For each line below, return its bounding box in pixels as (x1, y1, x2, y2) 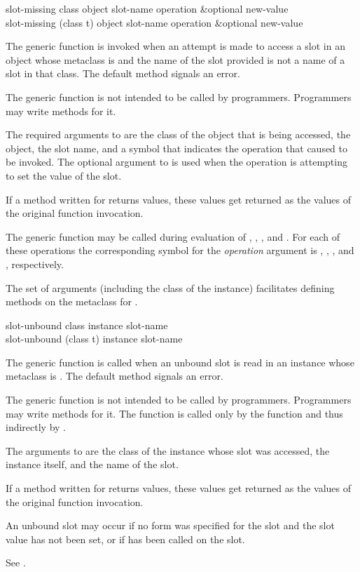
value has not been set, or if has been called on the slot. (6, 531, 245, 546)
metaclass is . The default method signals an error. (6, 368, 223, 383)
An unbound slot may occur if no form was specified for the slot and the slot (6, 518, 335, 533)
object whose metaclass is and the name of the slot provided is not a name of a (6, 52, 345, 67)
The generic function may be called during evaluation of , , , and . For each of (6, 229, 340, 244)
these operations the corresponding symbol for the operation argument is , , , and (6, 243, 354, 258)
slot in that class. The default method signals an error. (6, 66, 240, 81)
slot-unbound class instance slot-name (6, 317, 168, 332)
